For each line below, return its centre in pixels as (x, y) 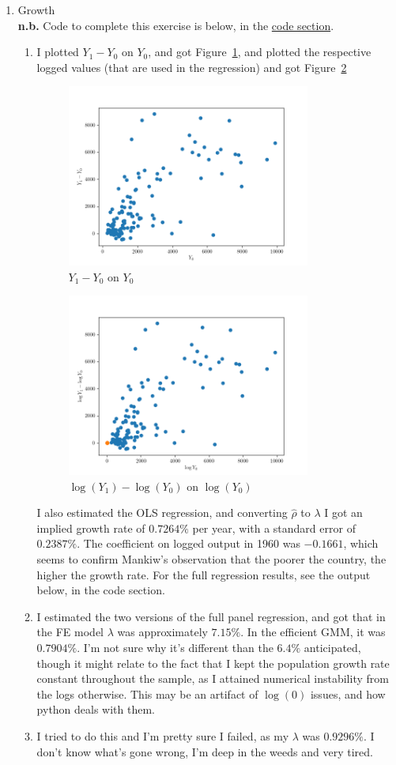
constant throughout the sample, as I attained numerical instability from (213, 678)
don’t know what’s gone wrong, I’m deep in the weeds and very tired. (205, 751)
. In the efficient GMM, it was (313, 632)
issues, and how (348, 693)
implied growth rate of (91, 528)
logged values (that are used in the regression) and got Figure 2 (192, 67)
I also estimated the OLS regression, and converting (162, 513)
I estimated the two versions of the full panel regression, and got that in (211, 616)
